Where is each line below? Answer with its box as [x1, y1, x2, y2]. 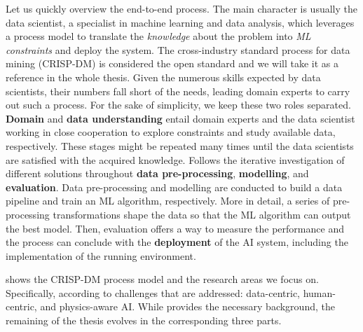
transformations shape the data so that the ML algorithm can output [53, 207, 351, 221]
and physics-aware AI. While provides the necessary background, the [40, 299, 335, 314]
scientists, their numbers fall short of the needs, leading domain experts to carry [6, 83, 350, 98]
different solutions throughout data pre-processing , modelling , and [6, 166, 309, 181]
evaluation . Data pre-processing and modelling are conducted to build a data [6, 179, 343, 194]
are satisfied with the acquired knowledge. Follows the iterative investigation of [6, 152, 345, 167]
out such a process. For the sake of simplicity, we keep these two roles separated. [6, 97, 351, 112]
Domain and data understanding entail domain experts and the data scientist [6, 111, 355, 125]
